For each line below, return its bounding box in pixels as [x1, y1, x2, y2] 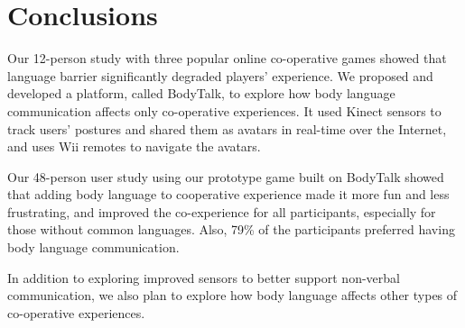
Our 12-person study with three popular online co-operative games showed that [7, 49, 447, 68]
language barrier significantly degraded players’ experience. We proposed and [7, 66, 433, 85]
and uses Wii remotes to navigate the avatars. [7, 137, 261, 156]
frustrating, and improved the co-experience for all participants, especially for [7, 202, 436, 221]
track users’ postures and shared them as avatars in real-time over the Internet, [7, 119, 447, 138]
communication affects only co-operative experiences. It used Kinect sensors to [7, 101, 442, 120]
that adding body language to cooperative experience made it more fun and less [7, 185, 450, 204]
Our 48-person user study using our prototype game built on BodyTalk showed [7, 167, 444, 186]
